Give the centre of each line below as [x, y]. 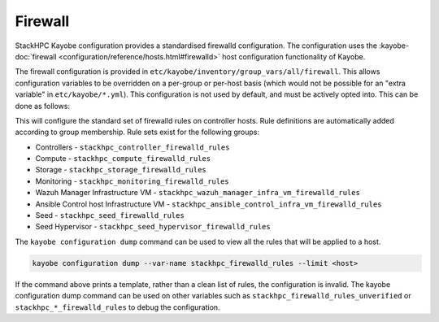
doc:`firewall [36, 56]
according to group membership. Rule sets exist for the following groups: [137, 132]
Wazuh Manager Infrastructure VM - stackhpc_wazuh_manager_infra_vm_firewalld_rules [198, 193]
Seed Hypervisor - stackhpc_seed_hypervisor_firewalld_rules [153, 227]
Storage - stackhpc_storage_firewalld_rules [121, 170]
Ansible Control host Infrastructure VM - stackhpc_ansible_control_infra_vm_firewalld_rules [209, 204]
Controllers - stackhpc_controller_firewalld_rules [133, 147]
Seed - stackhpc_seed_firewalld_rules [110, 215]
